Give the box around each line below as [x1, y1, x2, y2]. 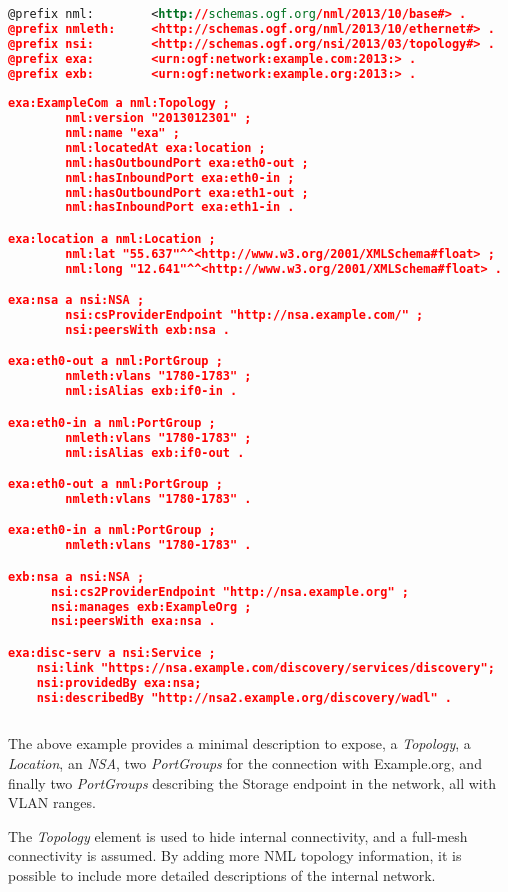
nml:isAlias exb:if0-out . [65, 445, 245, 460]
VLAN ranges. [8, 792, 96, 813]
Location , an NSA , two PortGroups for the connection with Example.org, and [8, 752, 482, 773]
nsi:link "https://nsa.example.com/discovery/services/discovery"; [36, 660, 495, 675]
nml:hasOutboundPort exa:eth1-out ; [65, 185, 309, 200]
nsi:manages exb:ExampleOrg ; [50, 599, 252, 614]
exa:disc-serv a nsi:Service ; [8, 646, 216, 660]
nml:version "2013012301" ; [65, 111, 252, 126]
